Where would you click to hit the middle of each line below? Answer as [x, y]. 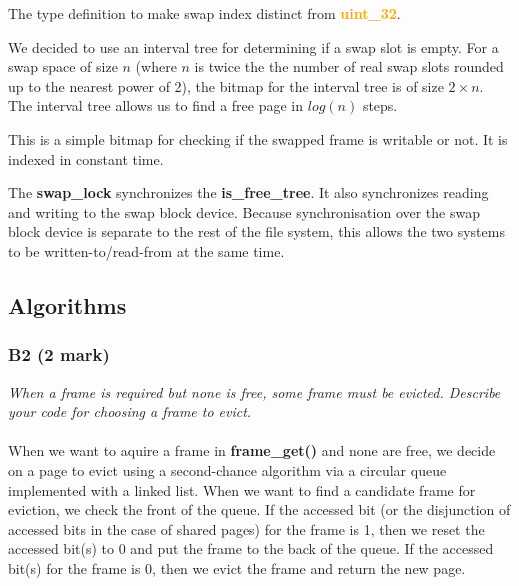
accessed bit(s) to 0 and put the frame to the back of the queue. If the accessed [251, 548]
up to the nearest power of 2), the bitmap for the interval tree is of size [226, 85]
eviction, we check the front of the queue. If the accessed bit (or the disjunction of [259, 509]
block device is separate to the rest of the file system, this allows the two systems [256, 231]
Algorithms [67, 304]
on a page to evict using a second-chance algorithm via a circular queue [227, 469]
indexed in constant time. [86, 158]
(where [156, 66]
